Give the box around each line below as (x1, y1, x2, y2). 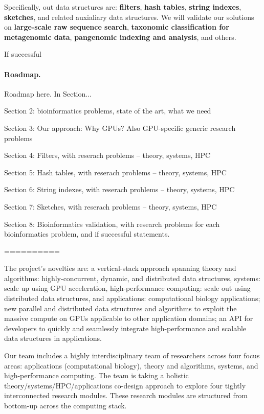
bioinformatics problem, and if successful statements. (4, 228, 170, 239)
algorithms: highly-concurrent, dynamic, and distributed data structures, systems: (4, 272, 260, 283)
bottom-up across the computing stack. (4, 400, 127, 411)
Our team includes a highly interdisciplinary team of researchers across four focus (4, 350, 260, 361)
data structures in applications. (4, 333, 102, 343)
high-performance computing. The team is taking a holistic (4, 370, 189, 381)
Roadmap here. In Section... (4, 88, 92, 99)
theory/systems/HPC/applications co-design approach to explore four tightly (4, 380, 246, 390)
